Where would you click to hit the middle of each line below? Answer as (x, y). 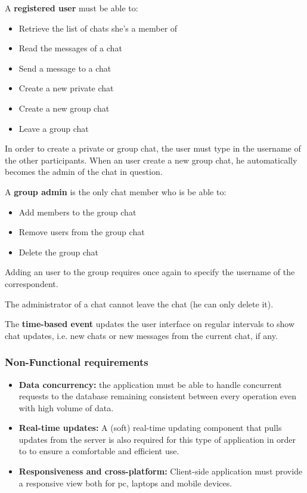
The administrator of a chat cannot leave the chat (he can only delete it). (139, 303)
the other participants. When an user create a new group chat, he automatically (151, 160)
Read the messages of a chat (70, 48)
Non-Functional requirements (77, 362)
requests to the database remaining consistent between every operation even (158, 396)
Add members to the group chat (77, 212)
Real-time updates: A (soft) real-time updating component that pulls (150, 428)
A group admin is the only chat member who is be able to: (116, 191)
